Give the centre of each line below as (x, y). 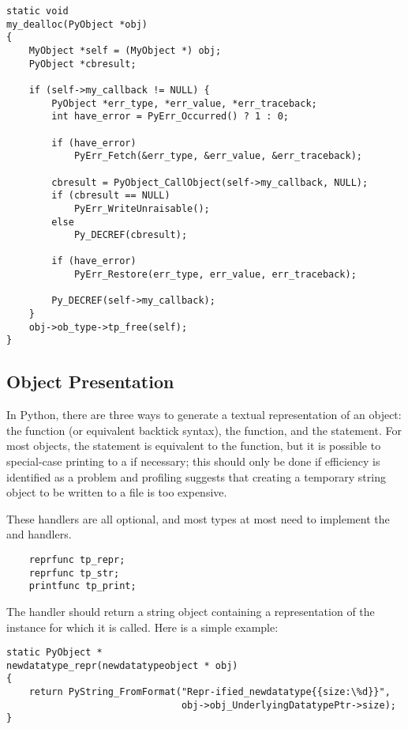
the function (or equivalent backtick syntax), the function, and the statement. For (204, 430)
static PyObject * (54, 653)
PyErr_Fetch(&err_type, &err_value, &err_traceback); (218, 156)
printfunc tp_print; (82, 586)
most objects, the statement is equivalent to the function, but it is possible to (194, 446)
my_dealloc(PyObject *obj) (77, 24)
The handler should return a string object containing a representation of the (191, 611)
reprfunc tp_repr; (77, 560)
